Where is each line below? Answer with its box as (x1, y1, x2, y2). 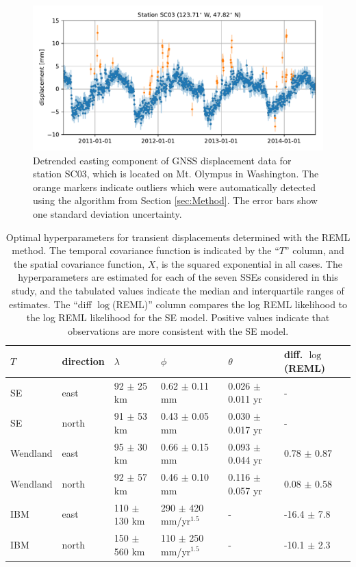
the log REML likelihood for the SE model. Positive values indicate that (26, 310, 330, 325)
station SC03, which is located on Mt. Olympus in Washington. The (33, 166, 319, 181)
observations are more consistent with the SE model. (67, 323, 289, 338)
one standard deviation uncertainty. (33, 206, 182, 220)
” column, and (285, 243, 344, 257)
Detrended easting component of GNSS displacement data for (33, 153, 292, 167)
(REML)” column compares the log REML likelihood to (112, 297, 348, 311)
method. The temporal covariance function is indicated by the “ (12, 243, 279, 257)
